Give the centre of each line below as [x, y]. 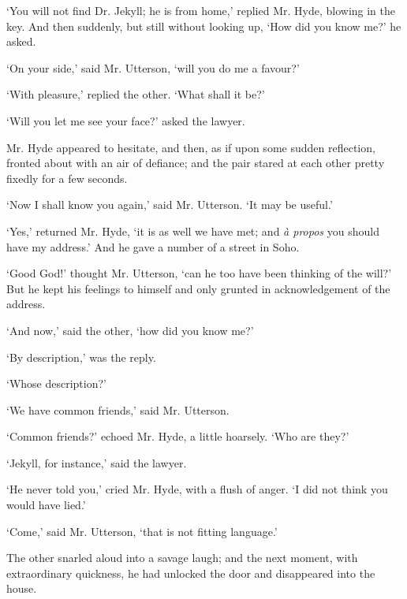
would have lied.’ [46, 505]
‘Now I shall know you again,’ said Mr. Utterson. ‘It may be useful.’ [170, 205]
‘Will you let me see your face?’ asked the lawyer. [126, 120]
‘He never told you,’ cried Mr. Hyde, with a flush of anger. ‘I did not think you [197, 489]
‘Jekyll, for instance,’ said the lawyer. [97, 462]
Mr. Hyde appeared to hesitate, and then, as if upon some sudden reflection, [191, 147]
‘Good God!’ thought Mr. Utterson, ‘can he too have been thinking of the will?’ [199, 273]
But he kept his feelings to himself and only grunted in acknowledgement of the [198, 288]
